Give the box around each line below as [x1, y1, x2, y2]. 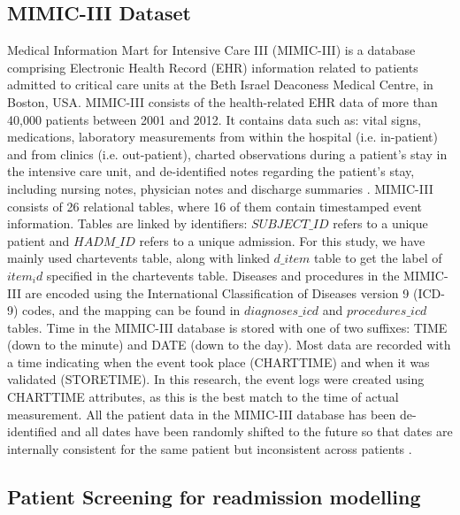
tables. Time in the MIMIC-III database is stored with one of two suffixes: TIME [7, 318, 448, 336]
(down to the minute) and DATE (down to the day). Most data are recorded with [7, 335, 451, 354]
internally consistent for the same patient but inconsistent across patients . [7, 439, 412, 457]
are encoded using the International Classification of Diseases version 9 [25, 283, 410, 302]
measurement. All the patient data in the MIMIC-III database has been [7, 404, 396, 423]
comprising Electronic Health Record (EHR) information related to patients [7, 58, 418, 76]
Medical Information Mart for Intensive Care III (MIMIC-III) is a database [7, 41, 416, 59]
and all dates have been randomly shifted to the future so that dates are [61, 422, 453, 441]
